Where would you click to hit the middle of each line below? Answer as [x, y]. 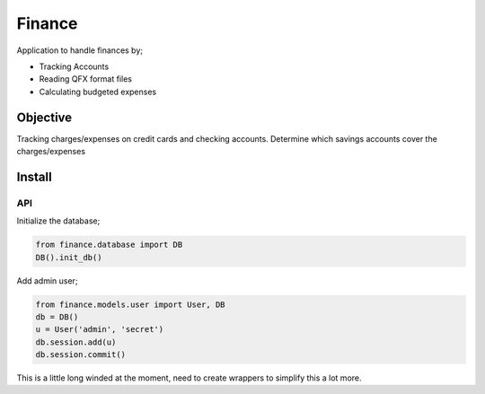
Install [35, 176]
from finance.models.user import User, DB [130, 304]
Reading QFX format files [85, 79]
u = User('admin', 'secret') [100, 329]
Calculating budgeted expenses [98, 92]
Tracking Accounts [74, 66]
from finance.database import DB [109, 245]
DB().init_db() [69, 257]
